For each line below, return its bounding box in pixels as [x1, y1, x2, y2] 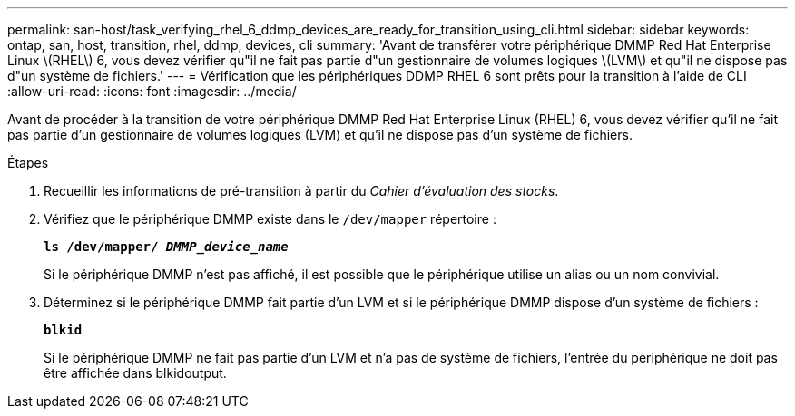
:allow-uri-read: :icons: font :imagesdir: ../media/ [7, 83, 297, 99]
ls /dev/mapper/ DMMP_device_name [44, 239, 289, 254]
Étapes [7, 155, 49, 170]
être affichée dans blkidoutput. [44, 365, 227, 381]
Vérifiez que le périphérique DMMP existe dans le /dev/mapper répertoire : [44, 211, 496, 227]
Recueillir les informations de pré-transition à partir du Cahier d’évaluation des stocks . [44, 183, 559, 198]
